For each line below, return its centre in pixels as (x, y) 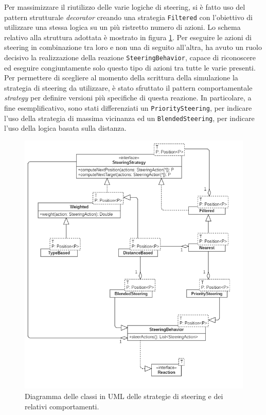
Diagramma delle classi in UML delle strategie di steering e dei (124, 396)
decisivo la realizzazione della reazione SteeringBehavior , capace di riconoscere (130, 57)
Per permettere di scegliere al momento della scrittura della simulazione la (121, 77)
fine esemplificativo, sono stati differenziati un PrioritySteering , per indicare (128, 108)
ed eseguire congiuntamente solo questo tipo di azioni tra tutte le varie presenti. (130, 67)
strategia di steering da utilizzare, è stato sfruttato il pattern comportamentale (128, 87)
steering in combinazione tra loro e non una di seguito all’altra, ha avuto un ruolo (133, 47)
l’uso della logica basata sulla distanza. (65, 128)
